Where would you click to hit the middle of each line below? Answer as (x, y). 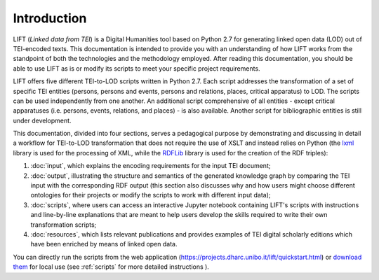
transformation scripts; (64, 225)
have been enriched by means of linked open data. (104, 244)
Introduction (50, 18)
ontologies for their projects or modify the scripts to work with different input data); (151, 195)
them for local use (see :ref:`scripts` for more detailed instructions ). (111, 267)
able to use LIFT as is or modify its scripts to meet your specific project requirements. (137, 68)
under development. (42, 120)
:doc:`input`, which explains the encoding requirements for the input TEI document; (151, 166)
